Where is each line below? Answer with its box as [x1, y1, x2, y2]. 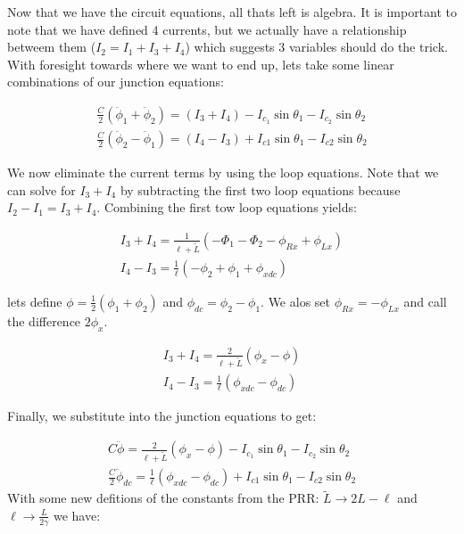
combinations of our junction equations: [7, 72, 224, 91]
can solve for [7, 180, 76, 199]
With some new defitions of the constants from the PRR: [7, 489, 319, 507]
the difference [7, 311, 81, 330]
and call [403, 292, 447, 310]
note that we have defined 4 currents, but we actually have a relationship [7, 20, 407, 38]
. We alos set [261, 292, 330, 310]
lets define [7, 292, 62, 310]
